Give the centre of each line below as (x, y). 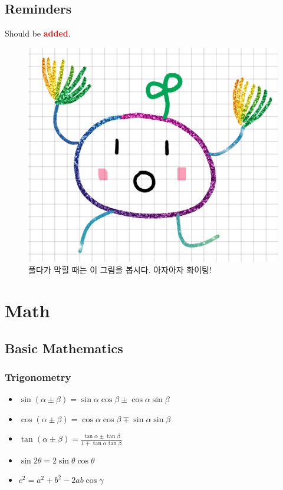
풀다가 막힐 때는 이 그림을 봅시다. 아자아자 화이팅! (120, 270)
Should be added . (38, 33)
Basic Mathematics (64, 348)
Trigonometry (38, 376)
